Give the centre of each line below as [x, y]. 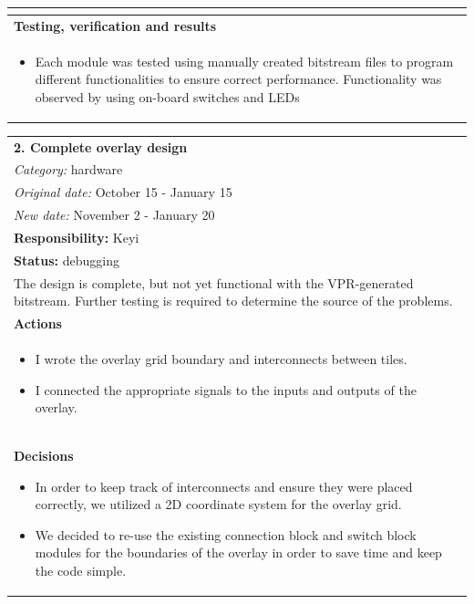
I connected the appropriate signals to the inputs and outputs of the [226, 389]
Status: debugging [67, 260]
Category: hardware [68, 169]
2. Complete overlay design [101, 146]
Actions [38, 323]
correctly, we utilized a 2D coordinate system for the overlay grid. [218, 504]
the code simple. [81, 570]
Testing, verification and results [115, 25]
